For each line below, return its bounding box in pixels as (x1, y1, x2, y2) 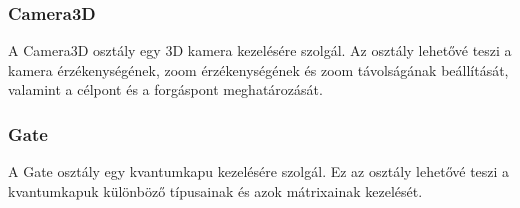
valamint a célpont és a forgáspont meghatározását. (8, 79, 323, 100)
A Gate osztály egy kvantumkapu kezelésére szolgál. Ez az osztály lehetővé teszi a (8, 161, 510, 182)
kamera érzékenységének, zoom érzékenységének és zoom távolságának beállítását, (8, 59, 509, 80)
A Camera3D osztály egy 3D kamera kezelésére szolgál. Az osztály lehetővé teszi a (8, 40, 512, 61)
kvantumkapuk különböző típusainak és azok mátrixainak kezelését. (8, 180, 423, 201)
